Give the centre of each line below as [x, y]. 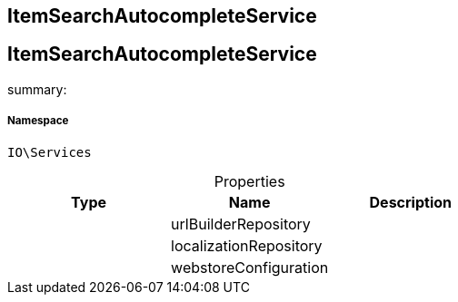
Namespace [38, 121]
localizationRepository [247, 245]
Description [410, 202]
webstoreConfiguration [250, 267]
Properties [249, 181]
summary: [37, 89]
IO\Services [50, 152]
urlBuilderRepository [241, 224]
